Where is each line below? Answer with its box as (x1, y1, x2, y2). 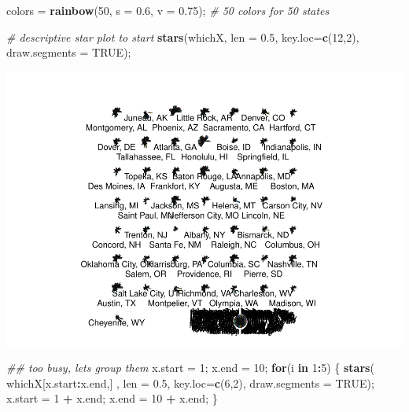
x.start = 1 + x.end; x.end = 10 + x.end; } (6, 390, 218, 406)
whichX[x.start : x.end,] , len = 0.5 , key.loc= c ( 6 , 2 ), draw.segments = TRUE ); (6, 374, 374, 391)
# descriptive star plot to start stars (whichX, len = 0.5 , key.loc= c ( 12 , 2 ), (6, 28, 359, 45)
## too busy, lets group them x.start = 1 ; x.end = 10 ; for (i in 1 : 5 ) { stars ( (6, 359, 374, 376)
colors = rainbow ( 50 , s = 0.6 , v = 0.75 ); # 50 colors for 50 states (6, 2, 330, 18)
